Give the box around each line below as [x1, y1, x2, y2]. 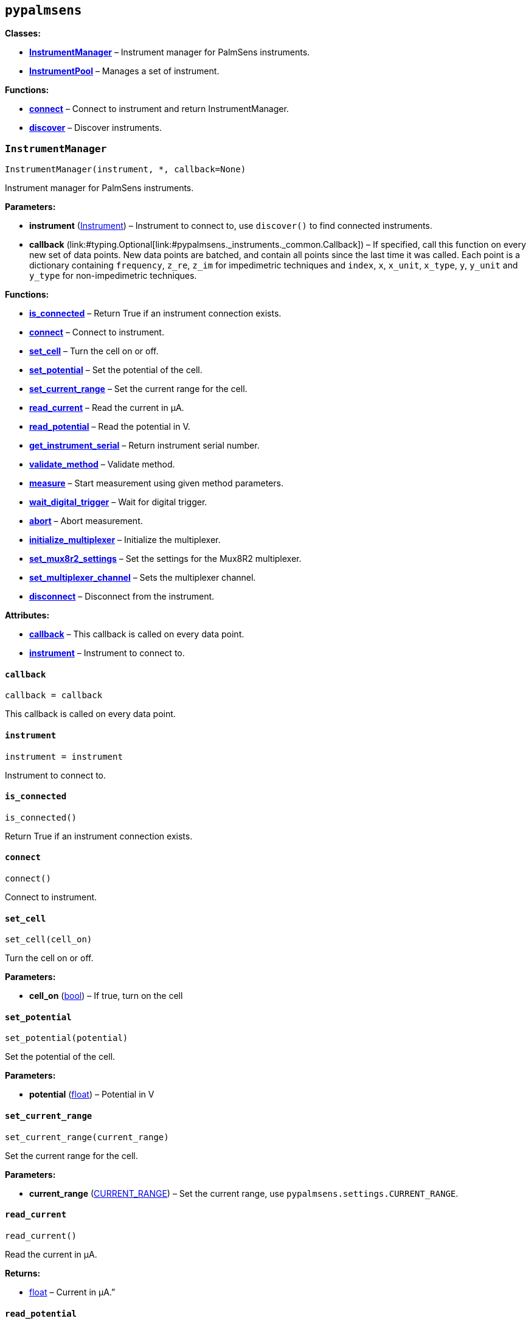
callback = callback [5, 690, 103, 701]
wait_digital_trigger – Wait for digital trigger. [29, 497, 207, 508]
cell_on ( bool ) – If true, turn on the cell [29, 990, 183, 1001]
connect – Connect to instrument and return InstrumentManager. [29, 103, 289, 114]
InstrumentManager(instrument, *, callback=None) [5, 164, 246, 175]
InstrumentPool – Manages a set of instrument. [29, 66, 220, 77]
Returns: [5, 1267, 41, 1278]
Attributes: [5, 610, 50, 621]
